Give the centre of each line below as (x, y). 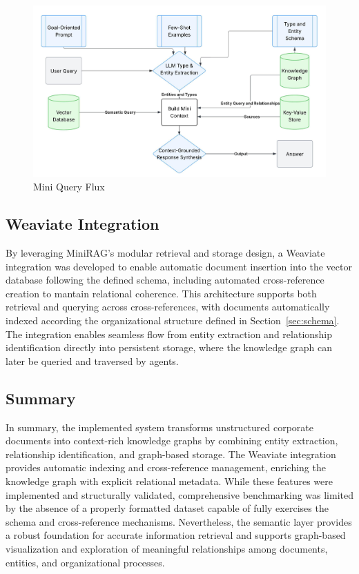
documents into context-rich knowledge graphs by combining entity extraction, (172, 441)
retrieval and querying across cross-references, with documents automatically (168, 307)
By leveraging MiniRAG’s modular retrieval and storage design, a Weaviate (165, 253)
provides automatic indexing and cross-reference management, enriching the (166, 467)
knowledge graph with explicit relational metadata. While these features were (169, 481)
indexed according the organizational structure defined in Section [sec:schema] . (173, 320)
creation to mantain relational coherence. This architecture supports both (161, 293)
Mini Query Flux (69, 187)
